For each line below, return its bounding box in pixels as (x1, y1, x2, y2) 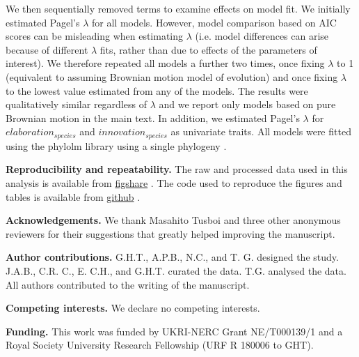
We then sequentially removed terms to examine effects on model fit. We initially (6, 1, 351, 15)
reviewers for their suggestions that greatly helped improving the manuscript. (6, 226, 335, 241)
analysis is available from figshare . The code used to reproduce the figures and (6, 175, 342, 190)
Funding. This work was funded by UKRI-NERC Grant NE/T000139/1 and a (6, 324, 343, 338)
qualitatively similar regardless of (6, 97, 147, 112)
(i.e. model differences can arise (195, 29, 329, 43)
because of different (6, 42, 88, 56)
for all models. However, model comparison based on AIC (92, 15, 337, 29)
